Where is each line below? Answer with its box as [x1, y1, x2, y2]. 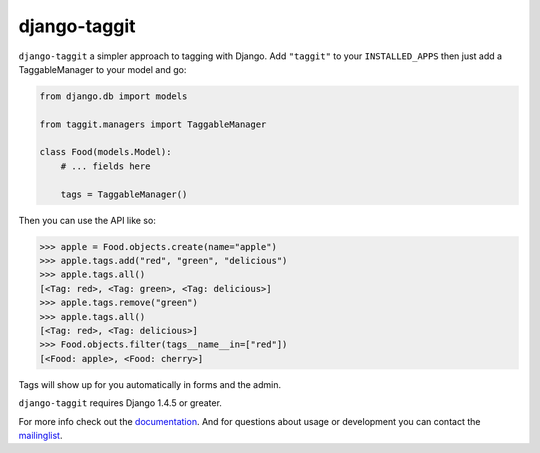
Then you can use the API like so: [18, 214, 157, 226]
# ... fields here [60, 160, 151, 172]
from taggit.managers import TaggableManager [39, 118, 267, 130]
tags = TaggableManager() [60, 188, 188, 200]
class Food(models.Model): [39, 146, 172, 158]
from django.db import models [39, 90, 188, 102]
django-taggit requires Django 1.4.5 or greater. [18, 397, 222, 409]
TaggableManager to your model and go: [18, 63, 187, 75]
